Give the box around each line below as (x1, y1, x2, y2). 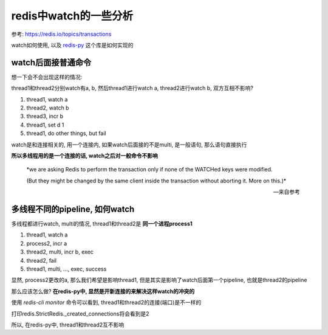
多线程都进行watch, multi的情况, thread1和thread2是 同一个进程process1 (11, 220, 193, 227)
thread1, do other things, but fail (26, 130, 106, 137)
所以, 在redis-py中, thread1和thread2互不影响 (11, 321, 125, 328)
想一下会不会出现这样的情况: (11, 73, 83, 80)
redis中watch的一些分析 (11, 9, 134, 22)
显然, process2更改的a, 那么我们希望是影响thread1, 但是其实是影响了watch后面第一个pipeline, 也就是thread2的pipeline (11, 277, 307, 284)
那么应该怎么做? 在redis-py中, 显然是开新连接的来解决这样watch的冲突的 (11, 288, 195, 295)
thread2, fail (26, 257, 57, 264)
